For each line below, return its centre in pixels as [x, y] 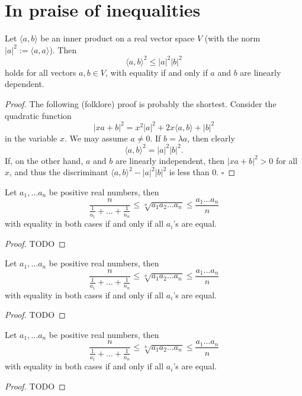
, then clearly [211, 138]
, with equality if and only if [156, 72]
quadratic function [38, 115]
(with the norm [232, 38]
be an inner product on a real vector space [118, 38]
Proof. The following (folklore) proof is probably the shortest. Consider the [141, 104]
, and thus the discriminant [59, 172]
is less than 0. [194, 172]
